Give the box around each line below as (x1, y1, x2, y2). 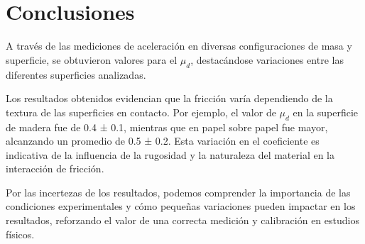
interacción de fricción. (6, 161, 104, 176)
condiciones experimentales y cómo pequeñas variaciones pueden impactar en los (6, 199, 356, 213)
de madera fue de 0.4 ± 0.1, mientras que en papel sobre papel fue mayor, (6, 119, 328, 134)
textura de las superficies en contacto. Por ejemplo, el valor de (6, 104, 276, 119)
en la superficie (293, 104, 359, 119)
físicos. (6, 226, 35, 241)
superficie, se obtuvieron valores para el (6, 52, 178, 67)
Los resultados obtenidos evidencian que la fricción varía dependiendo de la (6, 91, 333, 106)
